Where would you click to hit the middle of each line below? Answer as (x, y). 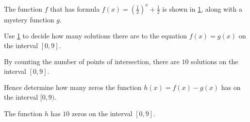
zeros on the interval (102, 113)
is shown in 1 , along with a (202, 9)
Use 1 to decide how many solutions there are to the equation (96, 36)
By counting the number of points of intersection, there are (92, 61)
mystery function (29, 19)
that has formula (75, 9)
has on (231, 87)
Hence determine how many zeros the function (73, 87)
